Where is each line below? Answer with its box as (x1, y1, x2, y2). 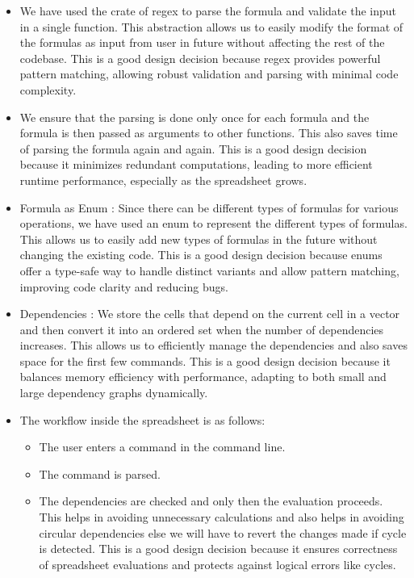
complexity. (19, 81, 77, 98)
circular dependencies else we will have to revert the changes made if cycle (39, 524, 407, 541)
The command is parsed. (39, 465, 161, 482)
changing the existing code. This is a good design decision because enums (19, 246, 383, 263)
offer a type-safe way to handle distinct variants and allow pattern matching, (19, 262, 399, 279)
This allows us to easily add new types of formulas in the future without (19, 230, 378, 247)
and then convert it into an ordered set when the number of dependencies (19, 320, 384, 337)
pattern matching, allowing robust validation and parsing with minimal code (19, 65, 399, 82)
